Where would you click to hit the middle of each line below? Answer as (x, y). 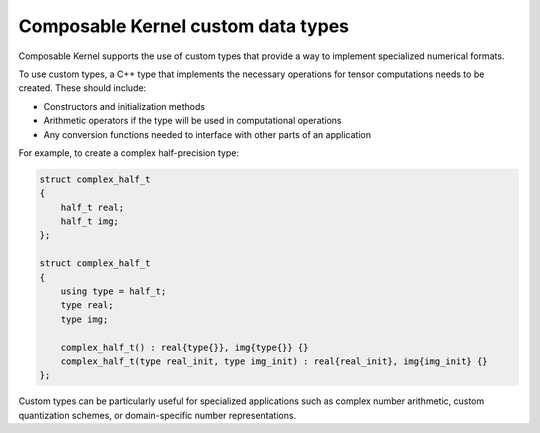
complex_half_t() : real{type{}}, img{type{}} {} (184, 347)
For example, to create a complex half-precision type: (129, 152)
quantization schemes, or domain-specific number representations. (157, 415)
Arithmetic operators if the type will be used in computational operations (192, 121)
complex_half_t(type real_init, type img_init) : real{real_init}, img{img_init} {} (274, 361)
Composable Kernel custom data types (184, 26)
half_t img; (90, 221)
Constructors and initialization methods (124, 106)
